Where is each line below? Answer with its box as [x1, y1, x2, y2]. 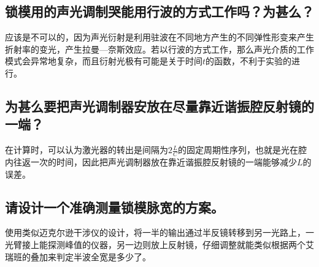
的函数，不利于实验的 [206, 55, 292, 67]
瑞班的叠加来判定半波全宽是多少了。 [5, 250, 151, 263]
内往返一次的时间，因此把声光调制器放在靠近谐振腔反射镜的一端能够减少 [5, 156, 297, 168]
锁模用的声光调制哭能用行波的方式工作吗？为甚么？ [5, 2, 314, 21]
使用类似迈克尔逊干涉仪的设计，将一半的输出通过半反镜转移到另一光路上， [5, 226, 306, 239]
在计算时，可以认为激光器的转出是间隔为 [5, 143, 168, 156]
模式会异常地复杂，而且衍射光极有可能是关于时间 [5, 55, 202, 67]
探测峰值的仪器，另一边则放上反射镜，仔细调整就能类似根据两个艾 [47, 238, 314, 250]
